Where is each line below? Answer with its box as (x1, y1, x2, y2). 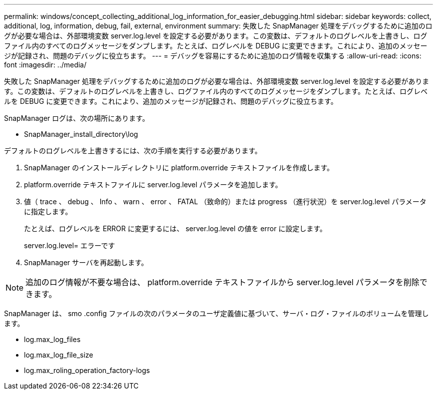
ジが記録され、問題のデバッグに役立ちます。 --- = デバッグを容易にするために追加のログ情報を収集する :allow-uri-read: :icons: (4, 51, 422, 60)
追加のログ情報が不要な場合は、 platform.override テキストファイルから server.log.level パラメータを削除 (25, 277, 420, 287)
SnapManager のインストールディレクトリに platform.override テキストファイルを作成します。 (24, 163, 334, 172)
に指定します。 (24, 207, 72, 216)
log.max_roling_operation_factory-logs (24, 366, 150, 375)
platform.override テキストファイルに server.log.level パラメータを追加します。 (24, 180, 282, 189)
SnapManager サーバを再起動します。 (24, 258, 148, 267)
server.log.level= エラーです (24, 241, 115, 250)
